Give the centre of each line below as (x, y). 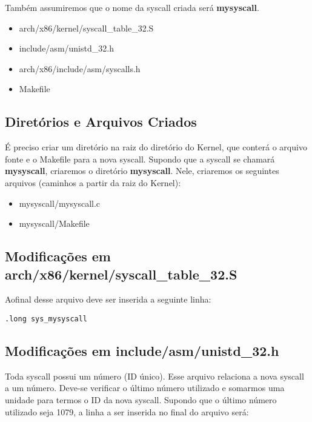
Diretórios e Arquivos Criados (101, 122)
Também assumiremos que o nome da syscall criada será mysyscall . (132, 7)
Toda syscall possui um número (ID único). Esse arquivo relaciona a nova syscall (154, 376)
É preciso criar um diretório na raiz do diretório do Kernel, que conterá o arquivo (156, 147)
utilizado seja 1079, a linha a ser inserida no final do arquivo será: (127, 411)
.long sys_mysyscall (46, 319)
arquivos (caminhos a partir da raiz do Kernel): (93, 182)
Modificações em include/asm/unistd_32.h (142, 350)
